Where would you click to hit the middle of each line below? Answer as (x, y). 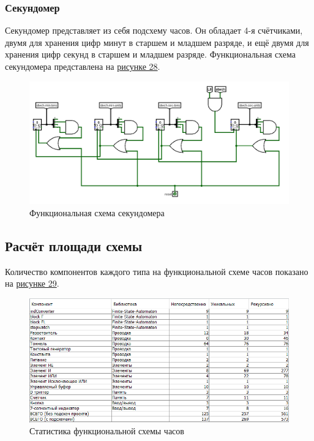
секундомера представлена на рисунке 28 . (83, 66)
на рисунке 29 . (32, 283)
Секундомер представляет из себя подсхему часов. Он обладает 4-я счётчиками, (154, 30)
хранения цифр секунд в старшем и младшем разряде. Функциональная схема (150, 54)
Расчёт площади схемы (74, 245)
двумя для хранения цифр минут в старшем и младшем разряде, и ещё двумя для (157, 42)
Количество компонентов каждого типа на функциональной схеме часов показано (157, 271)
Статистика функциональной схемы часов (107, 431)
